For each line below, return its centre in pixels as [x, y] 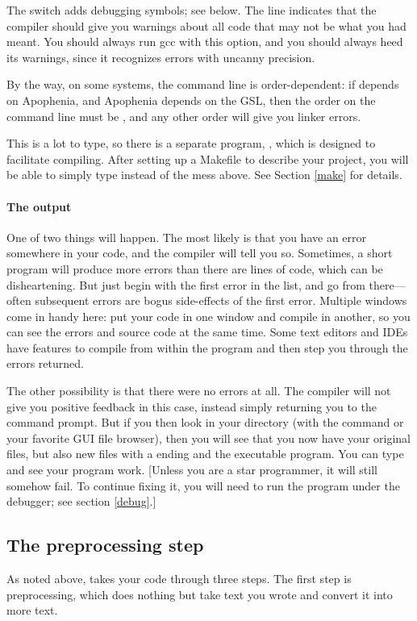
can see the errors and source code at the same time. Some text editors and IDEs [207, 332]
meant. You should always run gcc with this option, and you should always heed [205, 42]
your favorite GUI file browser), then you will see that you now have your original [208, 438]
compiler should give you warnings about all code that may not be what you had [206, 25]
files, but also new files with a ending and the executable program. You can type [205, 454]
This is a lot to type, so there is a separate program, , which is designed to [191, 143]
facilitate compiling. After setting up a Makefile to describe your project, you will [208, 158]
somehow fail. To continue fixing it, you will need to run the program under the [203, 485]
